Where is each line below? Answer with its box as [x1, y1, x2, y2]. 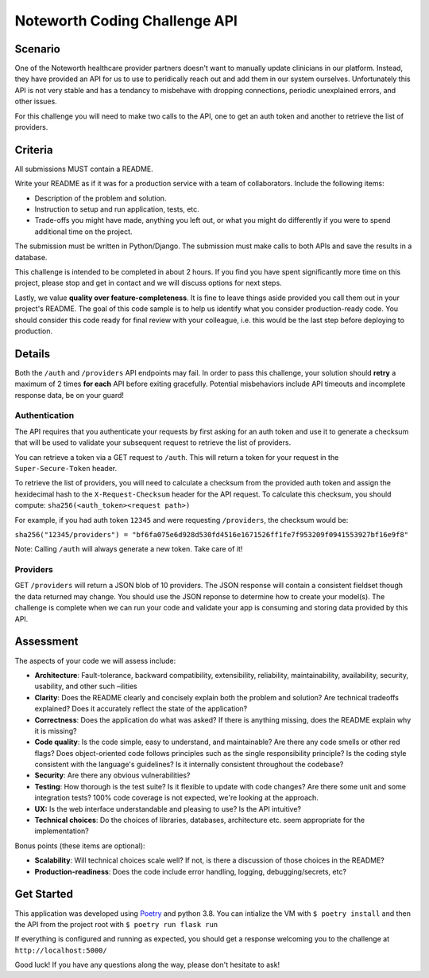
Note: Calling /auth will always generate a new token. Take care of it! [14, 544, 243, 554]
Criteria [14, 143, 53, 157]
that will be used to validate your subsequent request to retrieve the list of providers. [14, 438, 292, 447]
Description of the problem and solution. [34, 193, 167, 203]
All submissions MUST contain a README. [14, 164, 154, 173]
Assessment [14, 635, 79, 649]
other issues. [14, 96, 57, 107]
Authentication [14, 410, 75, 421]
